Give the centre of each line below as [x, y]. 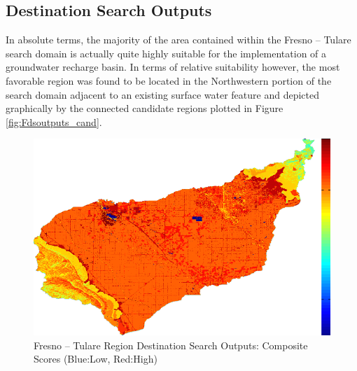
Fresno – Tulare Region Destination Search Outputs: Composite [171, 345]
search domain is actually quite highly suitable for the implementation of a [166, 53]
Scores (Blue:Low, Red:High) [96, 359]
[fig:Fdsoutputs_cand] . [54, 121]
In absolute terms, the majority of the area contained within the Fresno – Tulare [178, 40]
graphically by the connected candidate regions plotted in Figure [145, 108]
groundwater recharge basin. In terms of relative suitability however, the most [173, 67]
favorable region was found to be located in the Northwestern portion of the [169, 80]
